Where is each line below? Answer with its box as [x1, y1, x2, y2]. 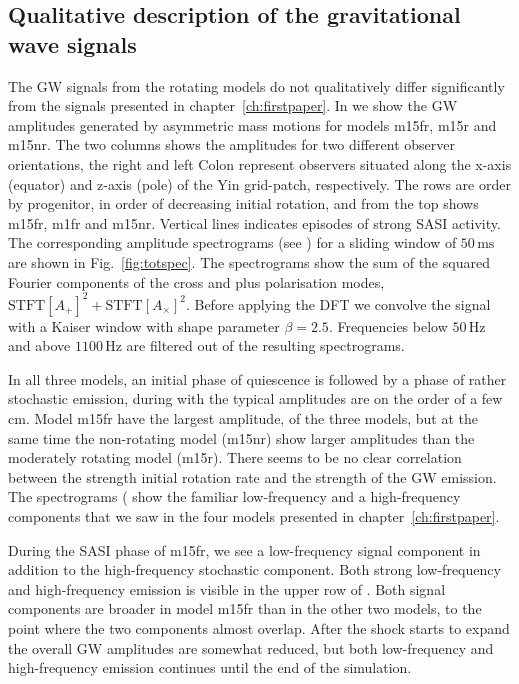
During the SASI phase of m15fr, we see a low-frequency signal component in [8, 539, 481, 560]
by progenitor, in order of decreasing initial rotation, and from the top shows [8, 193, 479, 214]
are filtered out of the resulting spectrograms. [126, 335, 405, 356]
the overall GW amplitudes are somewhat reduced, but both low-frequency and [8, 637, 494, 658]
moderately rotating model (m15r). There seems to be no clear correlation [8, 447, 462, 468]
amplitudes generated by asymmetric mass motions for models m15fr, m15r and [8, 114, 497, 135]
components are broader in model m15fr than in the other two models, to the [8, 598, 482, 619]
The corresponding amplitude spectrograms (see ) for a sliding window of [8, 232, 457, 253]
